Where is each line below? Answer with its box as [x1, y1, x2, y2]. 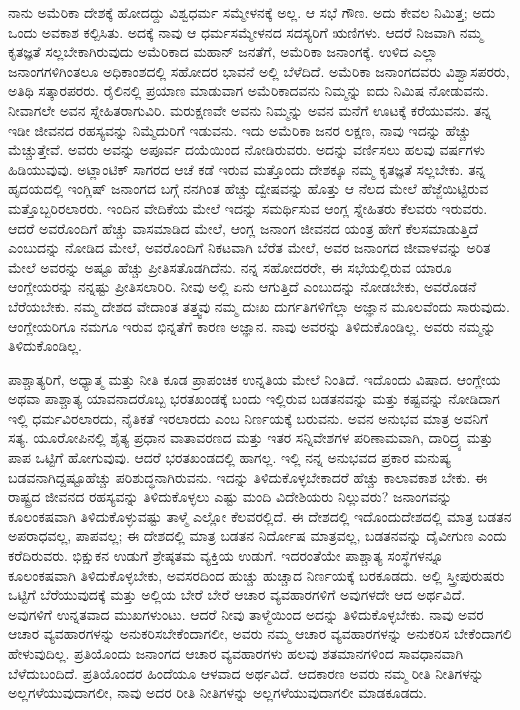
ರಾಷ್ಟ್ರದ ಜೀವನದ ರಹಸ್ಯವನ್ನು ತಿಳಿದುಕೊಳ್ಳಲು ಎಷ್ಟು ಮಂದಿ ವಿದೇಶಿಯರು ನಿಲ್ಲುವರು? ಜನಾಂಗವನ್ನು [8, 486, 452, 507]
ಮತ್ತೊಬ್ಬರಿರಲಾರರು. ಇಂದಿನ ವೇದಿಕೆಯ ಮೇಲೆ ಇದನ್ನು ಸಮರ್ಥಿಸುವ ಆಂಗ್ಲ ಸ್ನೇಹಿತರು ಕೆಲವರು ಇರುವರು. [8, 197, 488, 218]
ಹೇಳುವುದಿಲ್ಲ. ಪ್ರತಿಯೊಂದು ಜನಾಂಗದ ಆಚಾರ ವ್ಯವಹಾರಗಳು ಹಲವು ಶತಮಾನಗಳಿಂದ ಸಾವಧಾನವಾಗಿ [8, 643, 464, 663]
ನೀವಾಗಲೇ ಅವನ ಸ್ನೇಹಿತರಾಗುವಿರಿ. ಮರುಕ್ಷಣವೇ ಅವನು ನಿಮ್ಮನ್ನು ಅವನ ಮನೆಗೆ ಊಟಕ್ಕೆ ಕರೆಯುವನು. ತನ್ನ [8, 99, 491, 120]
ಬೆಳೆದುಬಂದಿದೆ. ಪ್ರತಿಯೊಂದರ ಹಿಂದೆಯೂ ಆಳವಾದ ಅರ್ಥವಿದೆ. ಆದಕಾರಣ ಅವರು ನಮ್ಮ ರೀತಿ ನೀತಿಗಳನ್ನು [8, 662, 484, 683]
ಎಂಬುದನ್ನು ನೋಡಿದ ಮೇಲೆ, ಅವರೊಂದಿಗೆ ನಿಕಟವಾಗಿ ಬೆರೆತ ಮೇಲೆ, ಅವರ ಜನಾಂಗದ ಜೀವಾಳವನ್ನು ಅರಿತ [8, 237, 491, 258]
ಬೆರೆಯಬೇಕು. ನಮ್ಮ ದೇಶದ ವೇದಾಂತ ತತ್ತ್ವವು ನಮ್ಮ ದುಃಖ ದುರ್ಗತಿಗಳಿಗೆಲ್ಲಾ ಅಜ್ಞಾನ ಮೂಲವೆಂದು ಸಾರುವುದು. [8, 295, 510, 316]
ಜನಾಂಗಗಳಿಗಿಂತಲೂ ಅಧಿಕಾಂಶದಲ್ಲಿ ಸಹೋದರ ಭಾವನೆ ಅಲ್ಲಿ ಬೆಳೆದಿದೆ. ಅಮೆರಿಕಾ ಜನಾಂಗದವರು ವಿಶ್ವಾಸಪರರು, [8, 60, 510, 81]
